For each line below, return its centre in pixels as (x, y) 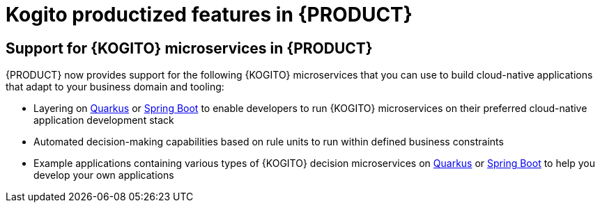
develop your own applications (104, 175)
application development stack (104, 120)
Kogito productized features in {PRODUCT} (209, 15)
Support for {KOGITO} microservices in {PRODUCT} (189, 48)
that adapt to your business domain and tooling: (115, 87)
